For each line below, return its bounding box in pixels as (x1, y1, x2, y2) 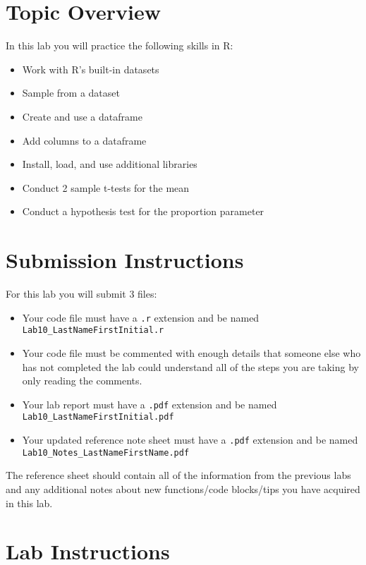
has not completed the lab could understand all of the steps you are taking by (22, 359, 359, 374)
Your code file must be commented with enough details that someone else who (22, 345, 361, 360)
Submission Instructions (6, 245, 244, 274)
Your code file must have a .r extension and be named (22, 310, 260, 324)
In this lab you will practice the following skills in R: (6, 38, 233, 53)
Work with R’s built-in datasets (22, 61, 159, 76)
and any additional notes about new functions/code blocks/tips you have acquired (6, 481, 360, 496)
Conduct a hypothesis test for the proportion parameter (22, 204, 264, 219)
